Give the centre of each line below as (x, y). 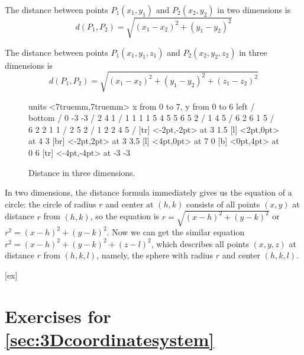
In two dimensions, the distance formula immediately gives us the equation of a (148, 192)
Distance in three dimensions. (82, 172)
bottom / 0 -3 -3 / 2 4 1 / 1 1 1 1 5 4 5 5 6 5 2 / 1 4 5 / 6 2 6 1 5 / (151, 118)
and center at (130, 204)
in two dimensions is (254, 9)
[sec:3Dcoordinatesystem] (110, 339)
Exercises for (58, 316)
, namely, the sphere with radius (155, 255)
